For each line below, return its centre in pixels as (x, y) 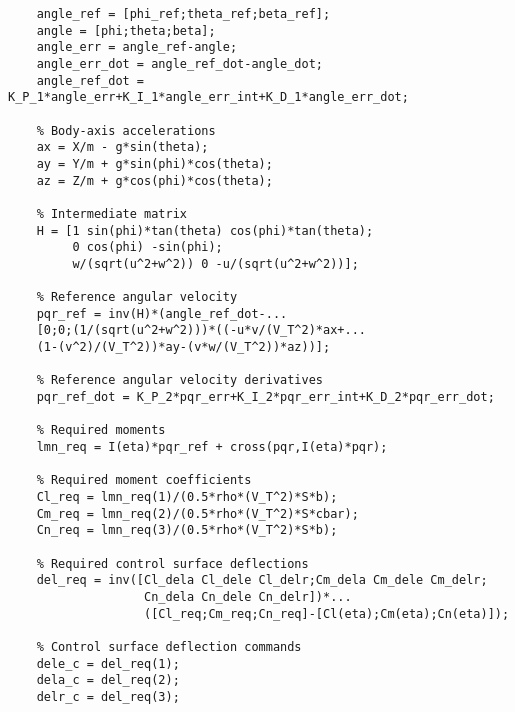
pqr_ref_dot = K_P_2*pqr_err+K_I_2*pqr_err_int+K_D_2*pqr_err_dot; (265, 397)
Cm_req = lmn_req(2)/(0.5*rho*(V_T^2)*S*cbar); (197, 513)
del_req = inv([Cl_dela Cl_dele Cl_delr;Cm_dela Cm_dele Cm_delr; (262, 580)
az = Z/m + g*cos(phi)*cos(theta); (154, 180)
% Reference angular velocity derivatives (179, 380)
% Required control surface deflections (172, 563)
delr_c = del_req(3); (108, 696)
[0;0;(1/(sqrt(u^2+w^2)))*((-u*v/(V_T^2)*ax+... (201, 330)
